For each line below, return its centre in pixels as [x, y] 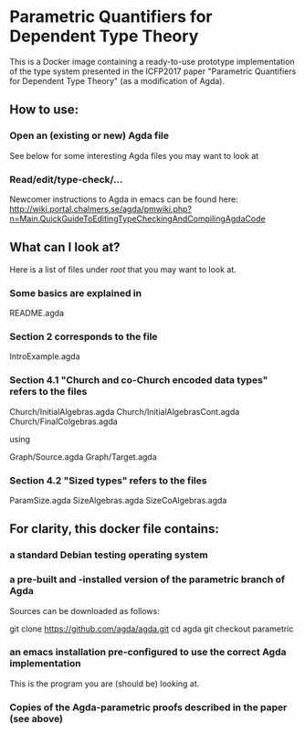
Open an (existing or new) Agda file [89, 136]
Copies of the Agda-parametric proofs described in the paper [148, 707]
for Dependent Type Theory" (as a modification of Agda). [117, 80]
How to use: [44, 110]
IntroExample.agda [45, 356]
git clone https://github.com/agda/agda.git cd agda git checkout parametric [152, 629]
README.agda [37, 313]
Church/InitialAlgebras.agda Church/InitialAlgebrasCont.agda [125, 411]
